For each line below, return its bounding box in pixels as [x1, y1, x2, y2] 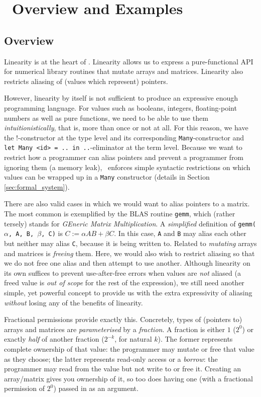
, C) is [41, 228, 63, 239]
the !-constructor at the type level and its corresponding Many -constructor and [4, 132, 244, 142]
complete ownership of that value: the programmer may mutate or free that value [4, 344, 254, 354]
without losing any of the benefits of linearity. [4, 297, 143, 307]
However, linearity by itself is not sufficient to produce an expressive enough [4, 93, 238, 103]
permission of [4, 383, 45, 393]
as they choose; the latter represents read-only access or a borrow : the [4, 353, 218, 364]
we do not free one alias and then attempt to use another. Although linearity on [4, 258, 250, 268]
